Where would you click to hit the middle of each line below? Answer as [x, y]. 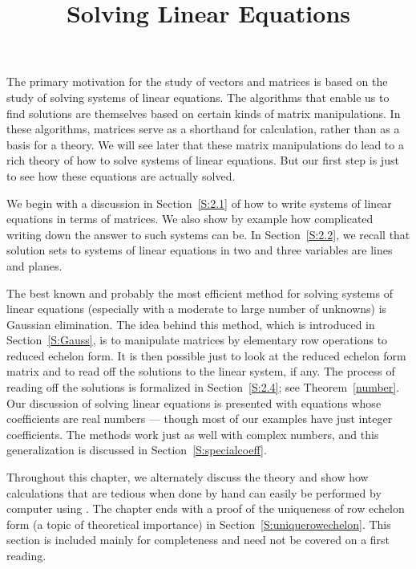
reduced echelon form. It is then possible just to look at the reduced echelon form [206, 355]
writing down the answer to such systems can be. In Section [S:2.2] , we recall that [208, 234]
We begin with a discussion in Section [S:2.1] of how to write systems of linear [199, 203]
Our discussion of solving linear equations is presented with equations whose [194, 402]
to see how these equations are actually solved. [121, 175]
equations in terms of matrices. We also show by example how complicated [190, 219]
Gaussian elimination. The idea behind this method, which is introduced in [191, 324]
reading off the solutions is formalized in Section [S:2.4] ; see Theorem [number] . [203, 387]
